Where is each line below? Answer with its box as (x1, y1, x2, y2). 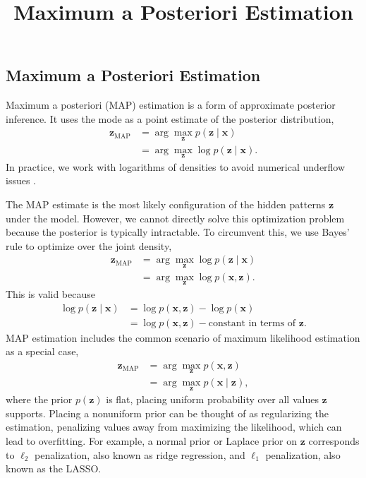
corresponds (308, 434, 360, 448)
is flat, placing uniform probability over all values (106, 392, 319, 407)
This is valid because (6, 286, 95, 301)
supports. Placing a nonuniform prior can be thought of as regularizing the (6, 405, 329, 420)
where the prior (6, 392, 73, 407)
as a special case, (6, 344, 79, 359)
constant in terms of (208, 318, 296, 328)
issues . (6, 173, 37, 188)
